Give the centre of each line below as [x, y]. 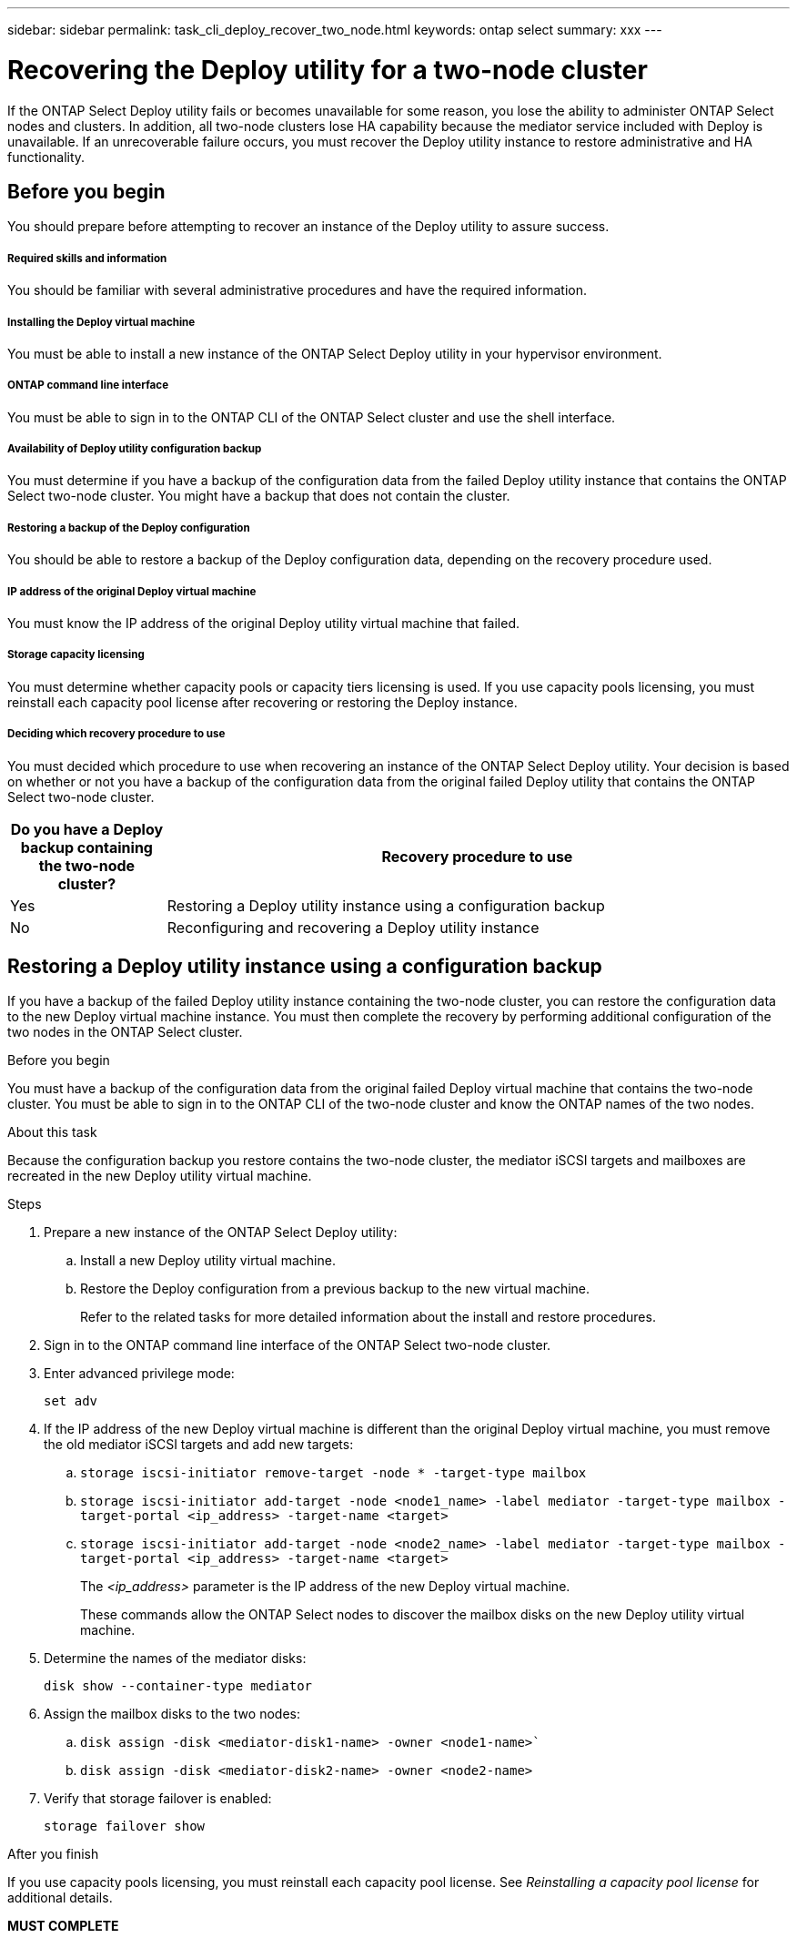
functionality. [46, 157]
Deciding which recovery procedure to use [116, 734]
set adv [71, 1401]
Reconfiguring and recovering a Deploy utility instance [353, 927]
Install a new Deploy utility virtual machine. [208, 1261]
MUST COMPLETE [63, 1926]
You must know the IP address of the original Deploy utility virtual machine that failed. [264, 624]
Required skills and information [87, 258]
